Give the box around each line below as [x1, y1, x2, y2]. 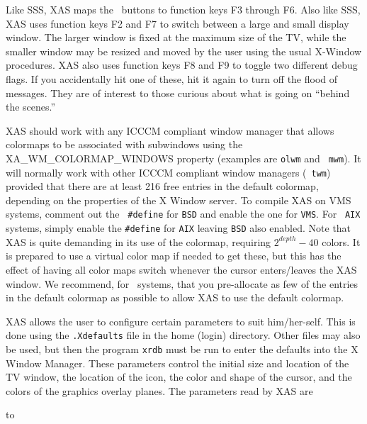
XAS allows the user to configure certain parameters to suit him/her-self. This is [6, 313, 356, 328]
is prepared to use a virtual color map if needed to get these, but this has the [6, 248, 341, 263]
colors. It [322, 234, 361, 249]
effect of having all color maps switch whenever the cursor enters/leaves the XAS [6, 262, 357, 277]
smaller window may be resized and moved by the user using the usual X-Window [6, 43, 362, 58]
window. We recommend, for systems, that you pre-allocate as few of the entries [6, 276, 358, 291]
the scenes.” [6, 99, 56, 114]
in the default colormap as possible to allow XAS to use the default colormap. [6, 290, 344, 305]
